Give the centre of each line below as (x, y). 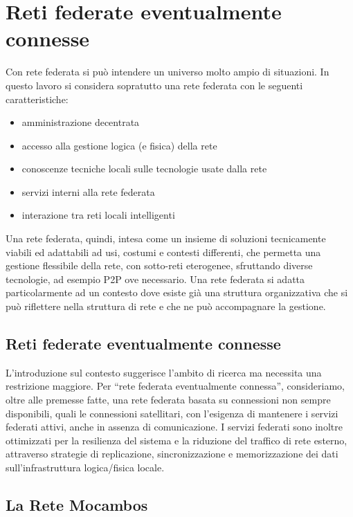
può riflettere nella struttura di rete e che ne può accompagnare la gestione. (166, 306)
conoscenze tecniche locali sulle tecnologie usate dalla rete (144, 169)
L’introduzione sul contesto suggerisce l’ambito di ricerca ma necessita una (164, 372)
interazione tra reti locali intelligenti (98, 215)
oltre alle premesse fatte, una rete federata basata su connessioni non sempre (168, 400)
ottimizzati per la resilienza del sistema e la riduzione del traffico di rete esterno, (176, 440)
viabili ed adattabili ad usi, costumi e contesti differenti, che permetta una (163, 252)
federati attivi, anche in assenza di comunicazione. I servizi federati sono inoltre (174, 427)
